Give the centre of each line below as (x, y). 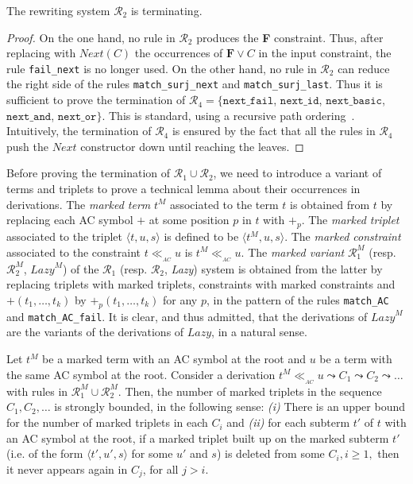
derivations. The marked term (79, 204)
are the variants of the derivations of (95, 332)
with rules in (37, 391)
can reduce (364, 68)
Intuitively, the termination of (79, 131)
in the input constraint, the (325, 53)
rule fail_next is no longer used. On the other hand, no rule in (162, 68)
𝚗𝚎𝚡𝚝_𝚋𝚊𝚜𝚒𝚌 (354, 101)
